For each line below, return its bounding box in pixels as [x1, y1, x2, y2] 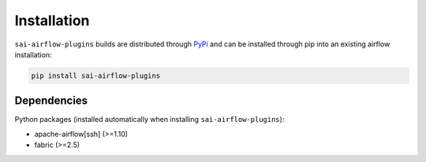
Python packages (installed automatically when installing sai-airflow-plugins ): [14, 115, 285, 124]
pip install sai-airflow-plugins [31, 71, 161, 80]
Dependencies [14, 94, 88, 108]
